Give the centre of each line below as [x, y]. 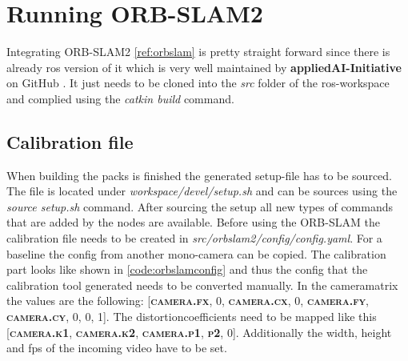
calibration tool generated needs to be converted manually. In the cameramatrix [202, 285]
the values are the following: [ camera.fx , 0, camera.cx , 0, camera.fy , [188, 301]
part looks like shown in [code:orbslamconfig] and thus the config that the [187, 269]
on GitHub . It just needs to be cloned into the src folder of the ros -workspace [198, 83]
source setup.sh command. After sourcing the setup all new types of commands [200, 206]
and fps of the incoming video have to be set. [117, 348]
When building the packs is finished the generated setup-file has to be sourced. [199, 175]
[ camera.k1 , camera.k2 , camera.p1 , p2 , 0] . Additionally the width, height [199, 332]
